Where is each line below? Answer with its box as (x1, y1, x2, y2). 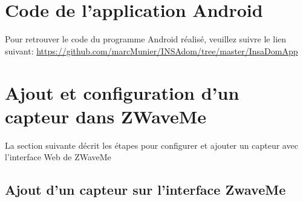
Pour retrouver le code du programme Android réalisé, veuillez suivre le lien (5, 33, 287, 45)
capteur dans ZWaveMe (5, 103, 207, 128)
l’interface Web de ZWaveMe (5, 151, 111, 163)
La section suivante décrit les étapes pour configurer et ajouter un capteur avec (5, 138, 298, 151)
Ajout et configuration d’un (5, 80, 239, 105)
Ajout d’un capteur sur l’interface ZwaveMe (5, 180, 286, 199)
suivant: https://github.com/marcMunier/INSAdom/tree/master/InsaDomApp (5, 44, 298, 57)
